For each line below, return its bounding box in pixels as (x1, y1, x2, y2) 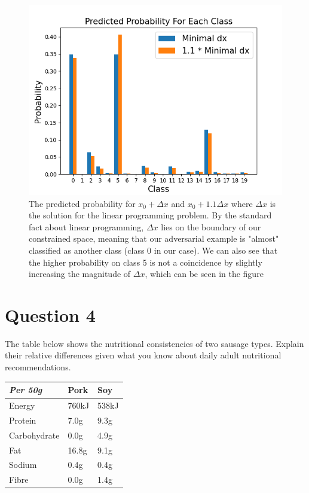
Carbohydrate (9, 428, 60, 441)
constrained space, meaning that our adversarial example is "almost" (29, 232, 279, 245)
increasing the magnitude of (29, 267, 131, 280)
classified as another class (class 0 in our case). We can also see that (29, 244, 278, 256)
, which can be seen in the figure (145, 267, 264, 280)
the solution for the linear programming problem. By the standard (29, 209, 272, 221)
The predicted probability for (29, 197, 136, 209)
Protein (9, 413, 36, 426)
